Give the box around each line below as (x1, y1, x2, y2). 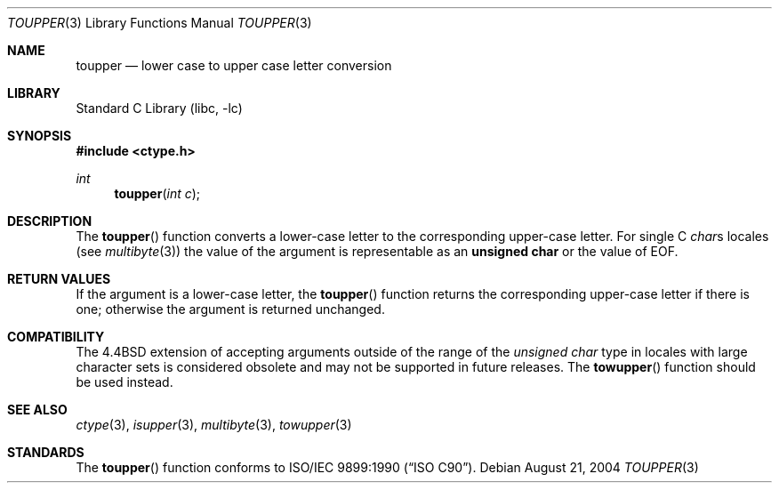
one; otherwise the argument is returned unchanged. (76, 301, 385, 317)
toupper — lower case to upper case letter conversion (76, 58, 392, 73)
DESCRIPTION (7, 213, 92, 229)
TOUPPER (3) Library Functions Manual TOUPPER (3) (7, 15, 312, 30)
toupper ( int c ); (114, 186, 201, 201)
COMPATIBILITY (7, 329, 105, 344)
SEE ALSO (7, 402, 68, 417)
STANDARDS (7, 445, 84, 460)
